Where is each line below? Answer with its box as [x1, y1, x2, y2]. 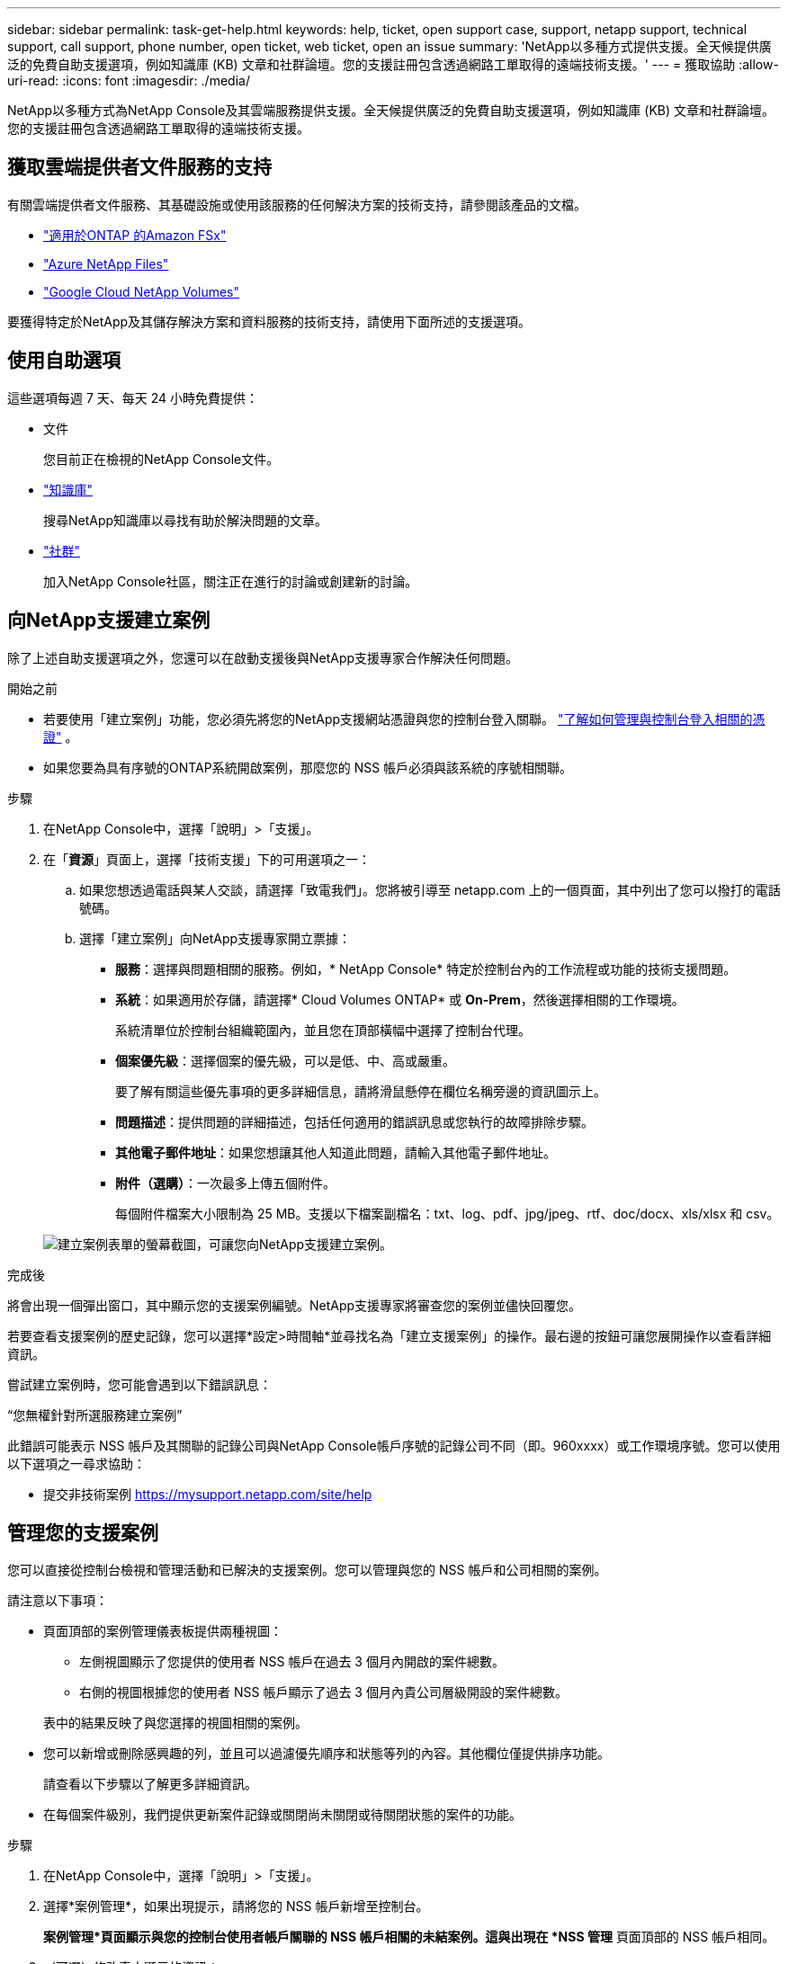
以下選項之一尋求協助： [7, 1455, 146, 1471]
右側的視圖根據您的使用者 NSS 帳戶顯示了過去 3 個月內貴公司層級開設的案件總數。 [79, 1684, 568, 1701]
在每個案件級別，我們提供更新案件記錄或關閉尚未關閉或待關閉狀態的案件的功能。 [43, 1807, 522, 1823]
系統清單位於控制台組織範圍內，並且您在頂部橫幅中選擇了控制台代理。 [115, 1022, 531, 1038]
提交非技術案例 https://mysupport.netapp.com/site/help [43, 1486, 372, 1502]
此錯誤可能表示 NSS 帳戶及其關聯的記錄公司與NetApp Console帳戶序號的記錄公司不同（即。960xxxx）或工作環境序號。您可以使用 [7, 1437, 781, 1453]
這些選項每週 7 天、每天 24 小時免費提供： [7, 389, 259, 406]
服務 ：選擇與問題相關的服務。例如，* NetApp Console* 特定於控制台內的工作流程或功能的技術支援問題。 [115, 960, 737, 977]
